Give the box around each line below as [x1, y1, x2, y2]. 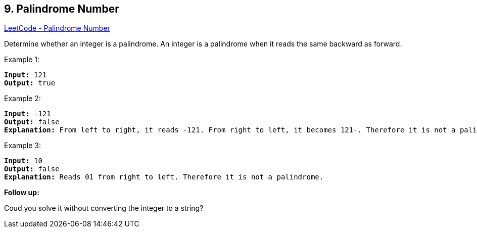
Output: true [4, 79, 56, 87]
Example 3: [4, 141, 41, 150]
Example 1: [4, 55, 39, 64]
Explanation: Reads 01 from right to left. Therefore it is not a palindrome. [4, 173, 324, 181]
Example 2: [4, 94, 41, 103]
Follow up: [4, 188, 39, 197]
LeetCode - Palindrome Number [4, 24, 110, 33]
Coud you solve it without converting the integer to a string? [4, 204, 204, 213]
